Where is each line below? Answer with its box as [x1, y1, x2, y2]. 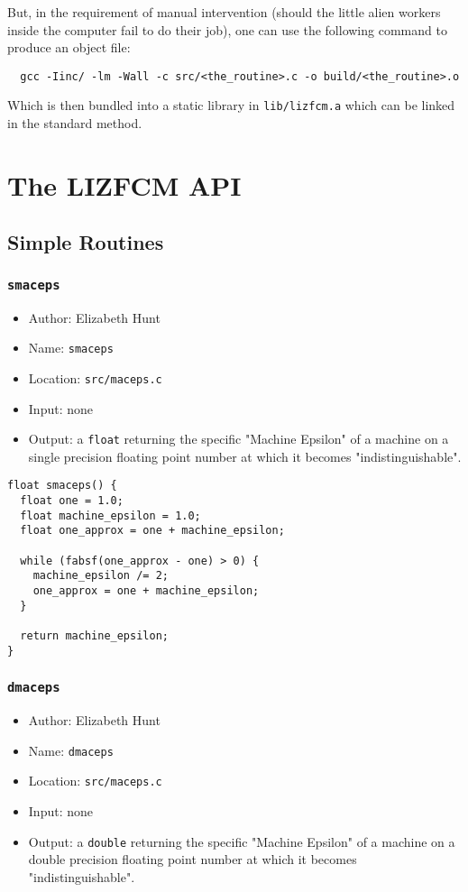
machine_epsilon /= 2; [32, 569, 169, 583]
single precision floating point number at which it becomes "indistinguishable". [28, 446, 462, 465]
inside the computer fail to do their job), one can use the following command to [7, 20, 447, 39]
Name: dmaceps [28, 740, 114, 759]
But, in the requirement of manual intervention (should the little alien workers [7, 3, 441, 21]
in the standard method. [7, 114, 142, 133]
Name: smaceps [28, 338, 114, 357]
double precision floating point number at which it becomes [28, 850, 357, 869]
